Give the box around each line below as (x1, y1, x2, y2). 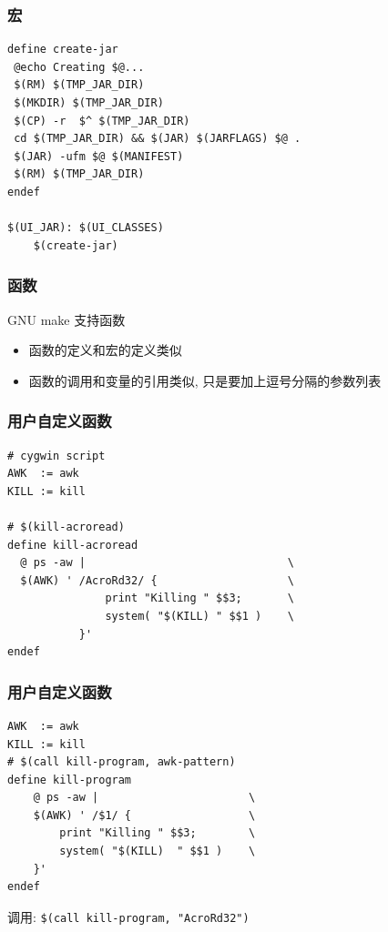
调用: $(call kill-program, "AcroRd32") (7, 907, 250, 926)
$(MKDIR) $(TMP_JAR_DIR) (14, 96, 164, 109)
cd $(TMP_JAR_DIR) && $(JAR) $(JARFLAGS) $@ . (14, 132, 301, 146)
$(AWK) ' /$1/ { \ (33, 808, 256, 822)
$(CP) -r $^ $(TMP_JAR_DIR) (14, 114, 190, 127)
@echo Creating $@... (14, 60, 145, 74)
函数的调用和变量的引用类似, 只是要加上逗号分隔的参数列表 (28, 370, 382, 390)
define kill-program (7, 773, 132, 786)
